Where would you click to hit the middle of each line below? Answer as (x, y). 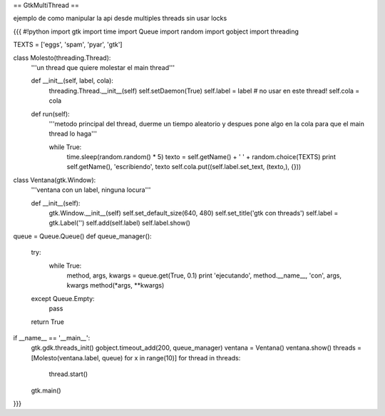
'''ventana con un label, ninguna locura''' (91, 190)
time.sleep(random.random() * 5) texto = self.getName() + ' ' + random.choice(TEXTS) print (201, 157)
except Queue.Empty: (63, 298)
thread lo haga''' (73, 134)
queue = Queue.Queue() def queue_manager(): (83, 236)
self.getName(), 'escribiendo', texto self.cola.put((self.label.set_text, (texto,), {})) (184, 167)
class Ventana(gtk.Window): (55, 180)
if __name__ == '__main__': (52, 338)
